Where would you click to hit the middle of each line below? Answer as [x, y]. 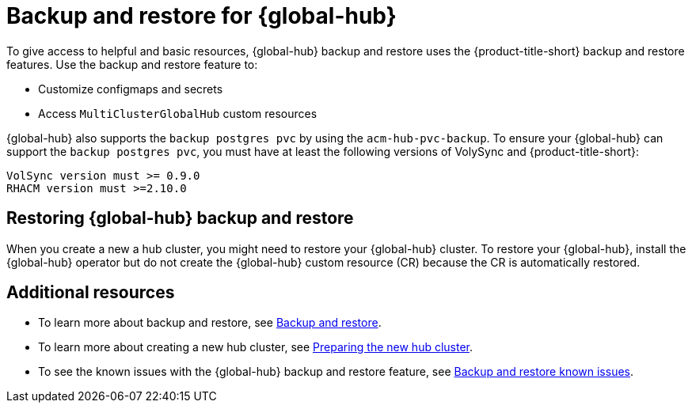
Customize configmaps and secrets [131, 89]
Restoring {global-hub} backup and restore [180, 218]
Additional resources [91, 293]
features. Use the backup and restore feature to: [132, 64]
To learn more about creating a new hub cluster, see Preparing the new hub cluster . [256, 347]
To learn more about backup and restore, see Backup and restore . [210, 323]
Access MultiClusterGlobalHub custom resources [178, 113]
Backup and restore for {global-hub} [202, 16]
